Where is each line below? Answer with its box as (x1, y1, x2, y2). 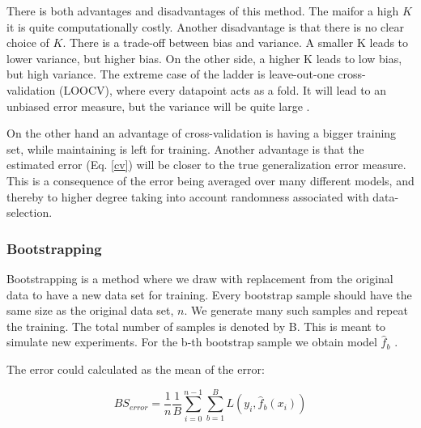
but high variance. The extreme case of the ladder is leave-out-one (6, 66, 334, 83)
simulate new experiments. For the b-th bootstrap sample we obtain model (6, 333, 377, 350)
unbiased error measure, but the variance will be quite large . (6, 97, 310, 114)
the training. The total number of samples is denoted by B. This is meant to (6, 317, 386, 334)
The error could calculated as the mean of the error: (6, 360, 265, 377)
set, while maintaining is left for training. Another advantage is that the (6, 140, 364, 157)
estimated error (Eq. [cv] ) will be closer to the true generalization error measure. (6, 156, 406, 173)
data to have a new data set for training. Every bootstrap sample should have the (6, 286, 412, 303)
